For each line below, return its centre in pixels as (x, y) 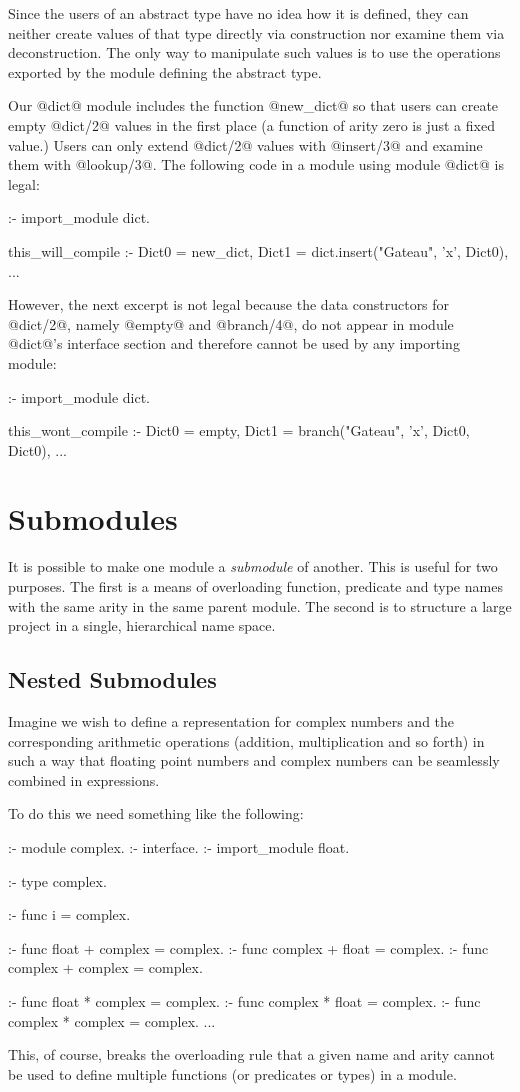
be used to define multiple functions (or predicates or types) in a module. (232, 1073)
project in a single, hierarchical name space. (142, 625)
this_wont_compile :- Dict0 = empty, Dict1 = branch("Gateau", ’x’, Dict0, (239, 430)
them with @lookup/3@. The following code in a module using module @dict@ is (256, 164)
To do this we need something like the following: (156, 813)
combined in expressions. (84, 779)
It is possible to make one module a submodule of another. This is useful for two (253, 566)
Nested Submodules (112, 679)
